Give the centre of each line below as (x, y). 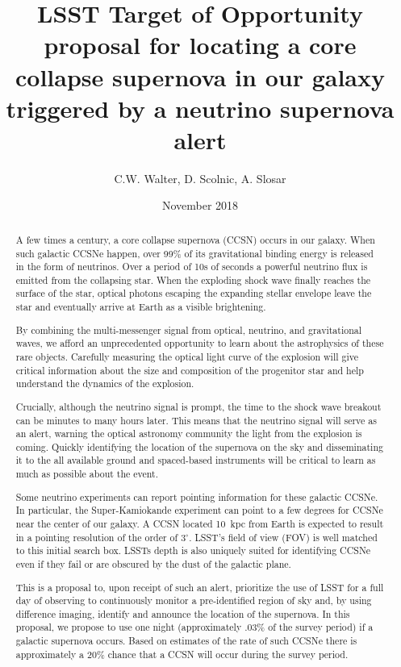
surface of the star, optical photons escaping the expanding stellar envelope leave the (194, 293)
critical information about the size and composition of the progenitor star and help (190, 370)
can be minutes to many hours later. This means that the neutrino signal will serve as (196, 420)
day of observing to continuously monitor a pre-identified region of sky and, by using (194, 600)
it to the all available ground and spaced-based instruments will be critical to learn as (196, 460)
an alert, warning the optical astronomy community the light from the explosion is (189, 434)
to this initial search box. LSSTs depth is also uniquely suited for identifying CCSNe (193, 550)
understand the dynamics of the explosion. (105, 384)
